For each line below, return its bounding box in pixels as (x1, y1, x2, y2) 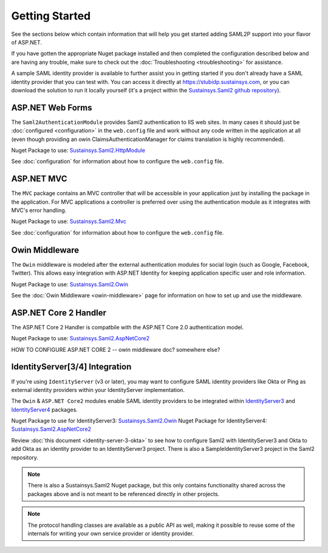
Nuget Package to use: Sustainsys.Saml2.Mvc (11, 218, 127, 225)
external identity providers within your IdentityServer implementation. (11, 386, 185, 393)
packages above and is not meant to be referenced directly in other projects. (27, 490, 220, 498)
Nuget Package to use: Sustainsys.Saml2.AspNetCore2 (11, 335, 150, 342)
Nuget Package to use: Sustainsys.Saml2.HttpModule (11, 146, 146, 154)
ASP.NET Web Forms (11, 102, 92, 112)
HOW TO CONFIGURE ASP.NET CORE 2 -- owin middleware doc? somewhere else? (11, 346, 220, 353)
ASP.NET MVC (11, 174, 67, 184)
